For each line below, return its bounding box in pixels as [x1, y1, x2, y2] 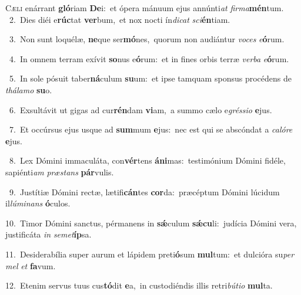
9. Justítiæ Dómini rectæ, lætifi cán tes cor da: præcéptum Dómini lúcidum [9, 185, 280, 198]
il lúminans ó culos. [5, 197, 71, 209]
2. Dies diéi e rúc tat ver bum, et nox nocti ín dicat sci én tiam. [9, 13, 230, 25]
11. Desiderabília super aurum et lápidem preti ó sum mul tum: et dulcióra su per [5, 247, 295, 260]
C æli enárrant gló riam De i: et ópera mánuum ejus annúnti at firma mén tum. [5, 2, 284, 13]
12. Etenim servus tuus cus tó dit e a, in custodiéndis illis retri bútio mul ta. [5, 279, 273, 291]
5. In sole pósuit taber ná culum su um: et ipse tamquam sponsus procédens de [9, 72, 292, 84]
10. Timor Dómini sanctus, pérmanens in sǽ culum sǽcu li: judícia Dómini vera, [5, 216, 297, 229]
